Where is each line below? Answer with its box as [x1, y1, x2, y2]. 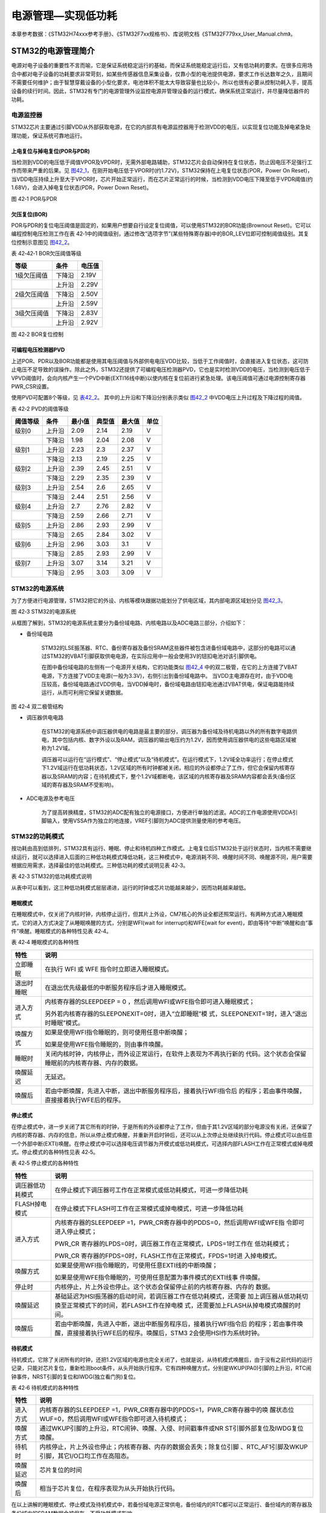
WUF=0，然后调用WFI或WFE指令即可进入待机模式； [39, 1415, 189, 1423]
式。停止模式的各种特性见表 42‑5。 [11, 1148, 99, 1155]
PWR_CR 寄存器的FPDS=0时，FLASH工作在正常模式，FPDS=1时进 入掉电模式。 [54, 1252, 281, 1260]
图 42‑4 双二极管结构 [11, 703, 63, 710]
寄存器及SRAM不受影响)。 [51, 781, 117, 788]
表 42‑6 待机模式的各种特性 [11, 1383, 80, 1391]
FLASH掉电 [14, 1200, 47, 1208]
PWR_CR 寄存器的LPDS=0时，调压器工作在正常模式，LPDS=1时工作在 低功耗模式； [54, 1239, 292, 1248]
